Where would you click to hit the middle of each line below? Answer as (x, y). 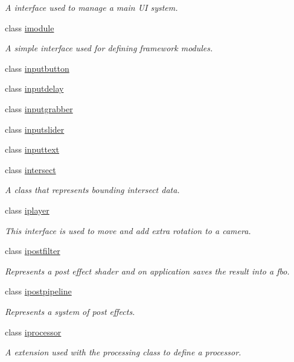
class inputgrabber (39, 108)
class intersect (30, 169)
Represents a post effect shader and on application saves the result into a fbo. (147, 271)
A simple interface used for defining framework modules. (109, 48)
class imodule (30, 27)
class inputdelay (34, 88)
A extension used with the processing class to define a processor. (123, 352)
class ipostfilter (33, 251)
